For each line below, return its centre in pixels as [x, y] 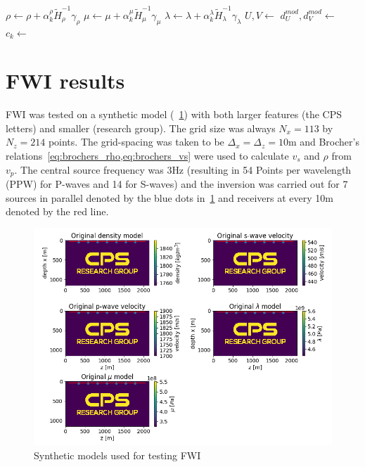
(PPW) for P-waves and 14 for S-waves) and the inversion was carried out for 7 [177, 184]
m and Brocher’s [324, 142]
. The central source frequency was [89, 169]
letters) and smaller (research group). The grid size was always [141, 128]
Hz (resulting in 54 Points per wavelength [262, 169]
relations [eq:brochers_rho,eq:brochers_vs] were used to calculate [147, 156]
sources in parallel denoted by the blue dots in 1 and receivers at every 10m [169, 197]
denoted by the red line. [57, 211]
